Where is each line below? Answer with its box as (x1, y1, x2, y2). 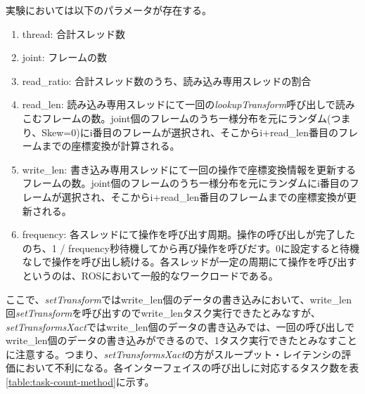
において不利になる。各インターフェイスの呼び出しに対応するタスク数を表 (15, 360, 359, 375)
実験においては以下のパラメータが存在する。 (6, 3, 212, 17)
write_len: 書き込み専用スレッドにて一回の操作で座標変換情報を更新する (22, 162, 356, 176)
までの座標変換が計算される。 (41, 138, 180, 153)
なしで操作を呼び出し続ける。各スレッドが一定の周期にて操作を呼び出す (22, 254, 357, 269)
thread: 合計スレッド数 (22, 26, 126, 41)
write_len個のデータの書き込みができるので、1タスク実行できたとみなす (6, 333, 338, 348)
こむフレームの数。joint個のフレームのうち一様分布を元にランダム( (22, 110, 331, 125)
